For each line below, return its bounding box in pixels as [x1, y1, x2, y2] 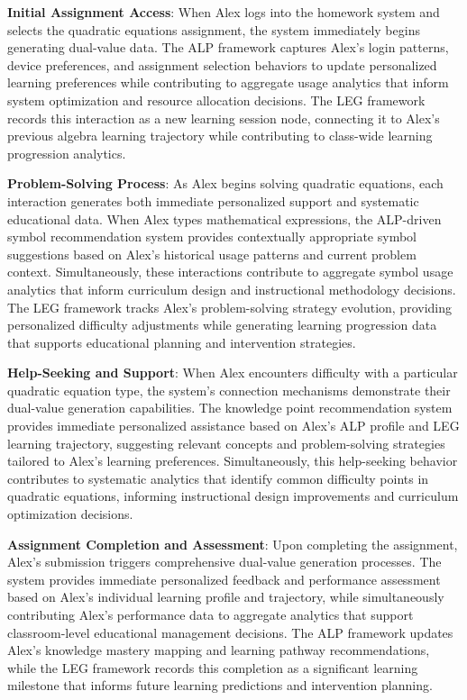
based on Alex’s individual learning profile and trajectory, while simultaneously [7, 587, 444, 606]
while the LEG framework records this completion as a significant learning [7, 658, 418, 677]
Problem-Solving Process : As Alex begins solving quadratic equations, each [7, 174, 444, 193]
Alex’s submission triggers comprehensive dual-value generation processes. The [7, 552, 442, 571]
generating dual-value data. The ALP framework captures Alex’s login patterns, [7, 38, 449, 57]
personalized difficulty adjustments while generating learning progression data [7, 315, 437, 334]
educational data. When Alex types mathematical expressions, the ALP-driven [7, 209, 442, 228]
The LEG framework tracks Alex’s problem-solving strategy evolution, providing [7, 297, 452, 316]
